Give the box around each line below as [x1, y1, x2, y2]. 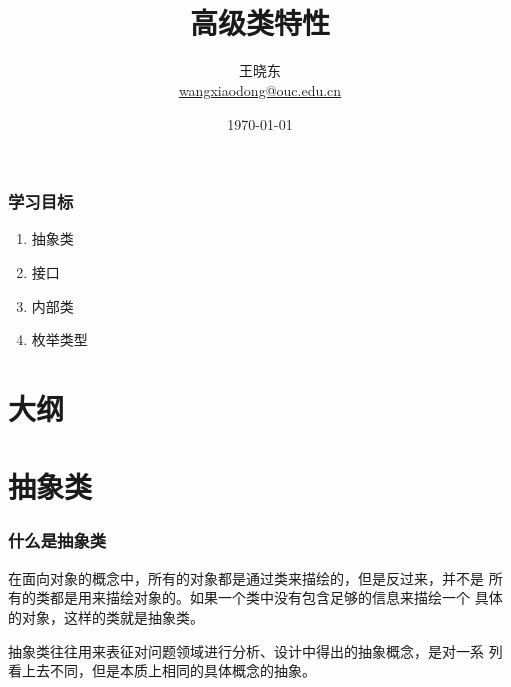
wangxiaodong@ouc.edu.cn [178, 79, 342, 100]
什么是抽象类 [8, 528, 107, 553]
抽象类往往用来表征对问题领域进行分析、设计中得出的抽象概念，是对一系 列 [8, 640, 503, 661]
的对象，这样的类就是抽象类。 [8, 606, 204, 627]
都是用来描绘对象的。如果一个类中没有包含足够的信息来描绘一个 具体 [49, 587, 503, 608]
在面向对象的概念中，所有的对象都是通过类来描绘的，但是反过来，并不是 [8, 567, 484, 588]
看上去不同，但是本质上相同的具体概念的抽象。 [8, 660, 316, 681]
